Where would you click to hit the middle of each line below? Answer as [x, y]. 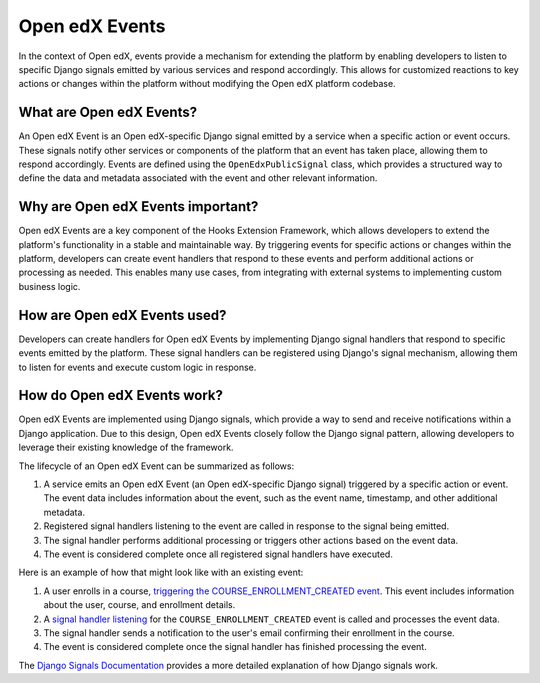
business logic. [49, 286]
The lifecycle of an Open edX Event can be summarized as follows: [156, 466]
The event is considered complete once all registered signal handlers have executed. [218, 554]
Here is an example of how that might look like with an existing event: [161, 572]
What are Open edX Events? [108, 112]
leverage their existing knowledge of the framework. [126, 447]
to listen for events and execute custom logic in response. [137, 367]
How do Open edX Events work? [121, 395]
